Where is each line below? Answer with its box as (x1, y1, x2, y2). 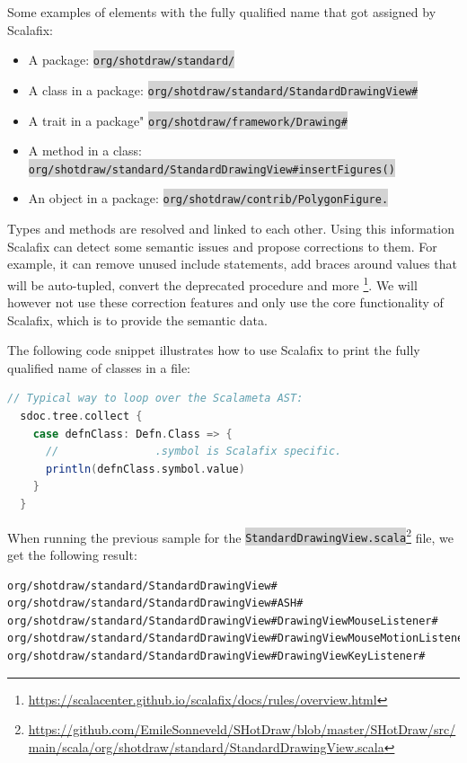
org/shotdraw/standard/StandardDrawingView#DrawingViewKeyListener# (7, 649, 426, 662)
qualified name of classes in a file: (7, 358, 190, 377)
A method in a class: (28, 141, 142, 160)
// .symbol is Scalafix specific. (45, 445, 342, 458)
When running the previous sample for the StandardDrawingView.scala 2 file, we (7, 525, 454, 546)
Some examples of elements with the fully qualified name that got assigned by (7, 3, 436, 21)
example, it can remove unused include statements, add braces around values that (7, 254, 457, 273)
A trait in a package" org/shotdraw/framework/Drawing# (28, 111, 348, 129)
